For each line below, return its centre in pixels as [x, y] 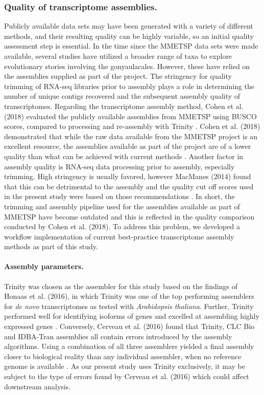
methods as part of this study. [51, 246]
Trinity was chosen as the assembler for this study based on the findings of [121, 286]
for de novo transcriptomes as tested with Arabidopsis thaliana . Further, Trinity [129, 306]
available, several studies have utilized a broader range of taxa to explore [118, 56]
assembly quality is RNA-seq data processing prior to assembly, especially [119, 166]
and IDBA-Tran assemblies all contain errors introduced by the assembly [118, 336]
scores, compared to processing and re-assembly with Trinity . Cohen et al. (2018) [132, 126]
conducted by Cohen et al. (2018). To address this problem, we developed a [122, 226]
